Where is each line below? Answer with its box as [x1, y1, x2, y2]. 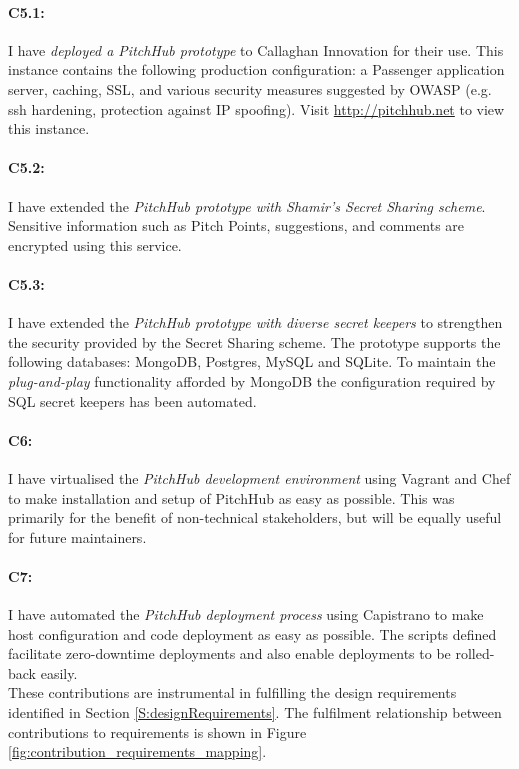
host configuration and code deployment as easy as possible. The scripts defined [8, 623, 497, 644]
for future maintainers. [8, 526, 147, 547]
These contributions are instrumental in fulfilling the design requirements [8, 682, 457, 703]
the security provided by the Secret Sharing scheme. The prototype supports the [8, 331, 501, 352]
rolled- [455, 643, 495, 664]
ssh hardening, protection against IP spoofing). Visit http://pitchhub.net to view [8, 98, 505, 119]
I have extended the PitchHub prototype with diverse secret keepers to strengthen [8, 312, 503, 333]
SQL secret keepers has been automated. [8, 390, 257, 411]
